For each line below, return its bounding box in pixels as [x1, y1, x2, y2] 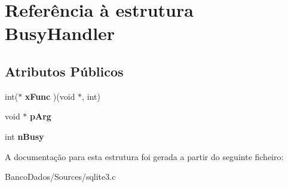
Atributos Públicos [5, 62, 124, 80]
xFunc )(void [24, 90, 75, 102]
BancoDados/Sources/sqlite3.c [5, 170, 116, 183]
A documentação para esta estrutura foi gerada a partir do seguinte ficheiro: [5, 150, 284, 163]
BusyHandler [5, 21, 115, 45]
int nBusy [5, 130, 44, 142]
